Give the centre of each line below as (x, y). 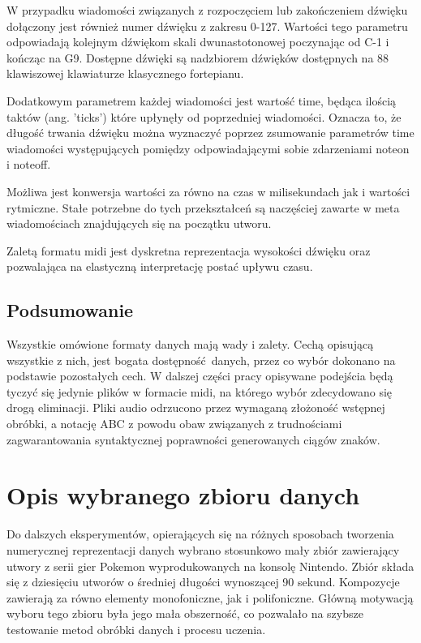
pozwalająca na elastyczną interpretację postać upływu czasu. (160, 266)
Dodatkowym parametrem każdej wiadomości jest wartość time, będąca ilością (202, 100)
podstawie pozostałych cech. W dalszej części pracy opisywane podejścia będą (200, 376)
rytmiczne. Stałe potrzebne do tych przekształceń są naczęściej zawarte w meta (203, 207)
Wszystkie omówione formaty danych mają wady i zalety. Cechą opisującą (190, 344)
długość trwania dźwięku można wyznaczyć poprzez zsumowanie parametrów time (210, 133)
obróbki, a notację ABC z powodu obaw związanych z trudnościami (174, 424)
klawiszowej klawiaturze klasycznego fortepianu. (125, 73)
